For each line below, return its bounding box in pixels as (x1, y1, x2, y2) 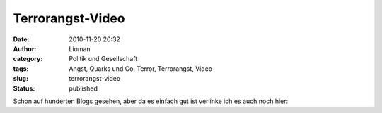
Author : (13, 44, 37, 53)
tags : (13, 64, 29, 73)
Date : (13, 35, 30, 44)
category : (13, 55, 43, 63)
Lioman (69, 44, 91, 53)
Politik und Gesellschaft (69, 55, 138, 63)
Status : (13, 84, 35, 93)
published (69, 84, 98, 93)
